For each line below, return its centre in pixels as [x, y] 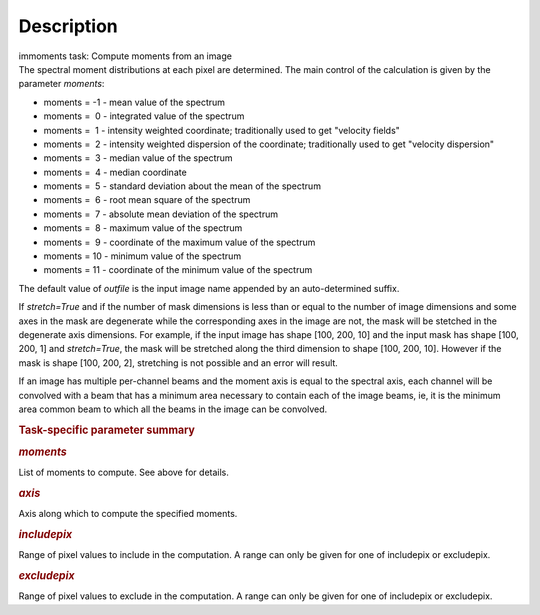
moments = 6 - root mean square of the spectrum [147, 200]
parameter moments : [61, 84]
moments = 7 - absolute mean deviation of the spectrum [161, 214]
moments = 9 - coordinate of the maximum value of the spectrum [179, 242]
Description [68, 26]
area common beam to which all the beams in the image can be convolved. [173, 409]
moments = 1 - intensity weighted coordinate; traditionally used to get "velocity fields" [221, 130]
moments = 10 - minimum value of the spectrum [142, 256]
